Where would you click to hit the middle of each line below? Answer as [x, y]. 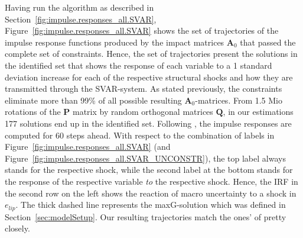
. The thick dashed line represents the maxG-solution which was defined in [151, 205]
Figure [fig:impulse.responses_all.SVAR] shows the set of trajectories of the [142, 30]
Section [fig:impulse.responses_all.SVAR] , [81, 19]
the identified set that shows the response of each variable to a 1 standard [139, 65]
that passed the [268, 42]
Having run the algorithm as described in [79, 7]
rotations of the [33, 112]
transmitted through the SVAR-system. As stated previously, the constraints [144, 89]
